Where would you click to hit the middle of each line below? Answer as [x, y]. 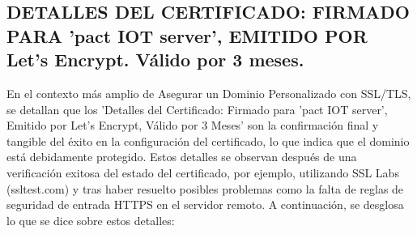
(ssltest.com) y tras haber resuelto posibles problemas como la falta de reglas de [205, 188]
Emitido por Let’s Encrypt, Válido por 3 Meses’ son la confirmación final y [193, 125]
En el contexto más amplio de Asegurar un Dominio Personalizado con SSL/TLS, [209, 93]
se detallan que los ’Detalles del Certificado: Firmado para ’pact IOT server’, [197, 109]
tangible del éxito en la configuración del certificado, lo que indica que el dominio [208, 140]
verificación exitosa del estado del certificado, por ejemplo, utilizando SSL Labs [203, 172]
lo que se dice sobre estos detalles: [91, 220]
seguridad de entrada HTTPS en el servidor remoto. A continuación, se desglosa [205, 204]
